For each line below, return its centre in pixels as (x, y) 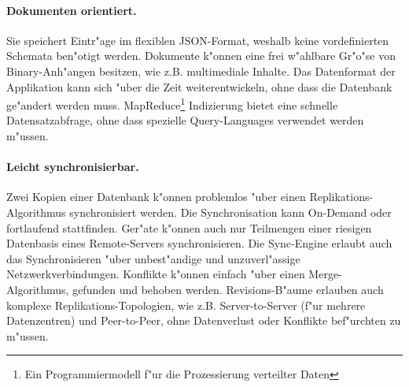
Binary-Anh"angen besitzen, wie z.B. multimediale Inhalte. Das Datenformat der (201, 71)
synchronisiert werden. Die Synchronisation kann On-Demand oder (230, 212)
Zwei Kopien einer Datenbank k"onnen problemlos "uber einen (156, 197)
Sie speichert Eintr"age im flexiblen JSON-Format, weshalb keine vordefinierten (198, 40)
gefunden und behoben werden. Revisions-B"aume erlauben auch (228, 289)
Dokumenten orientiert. (72, 10)
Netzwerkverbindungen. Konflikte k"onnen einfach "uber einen (156, 274)
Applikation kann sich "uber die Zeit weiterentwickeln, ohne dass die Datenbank (199, 86)
